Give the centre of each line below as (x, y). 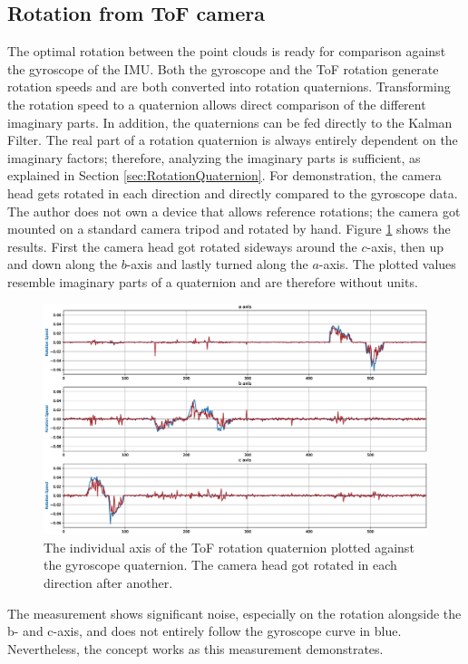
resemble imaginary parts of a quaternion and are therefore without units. (213, 281)
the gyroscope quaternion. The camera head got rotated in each (220, 565)
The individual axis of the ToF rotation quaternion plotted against (229, 547)
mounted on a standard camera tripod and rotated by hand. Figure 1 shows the (229, 229)
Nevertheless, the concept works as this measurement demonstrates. (195, 648)
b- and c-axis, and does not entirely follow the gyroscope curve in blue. (205, 631)
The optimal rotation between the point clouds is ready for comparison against (227, 51)
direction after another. (108, 582)
